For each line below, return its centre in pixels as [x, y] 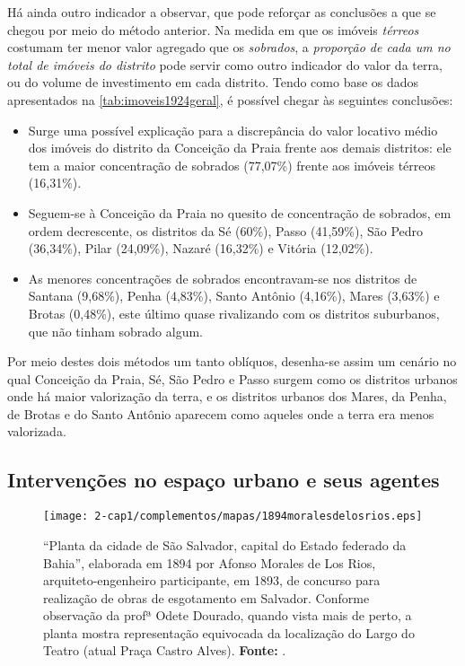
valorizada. [37, 431]
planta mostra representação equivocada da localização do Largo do [229, 632]
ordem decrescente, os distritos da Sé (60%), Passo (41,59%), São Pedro [226, 230]
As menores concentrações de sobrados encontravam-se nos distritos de [223, 278]
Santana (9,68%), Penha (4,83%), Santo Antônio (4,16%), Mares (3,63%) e [234, 296]
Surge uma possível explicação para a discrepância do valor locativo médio [233, 130]
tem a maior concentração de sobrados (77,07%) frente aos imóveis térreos [232, 165]
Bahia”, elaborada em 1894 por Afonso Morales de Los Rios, [210, 562]
